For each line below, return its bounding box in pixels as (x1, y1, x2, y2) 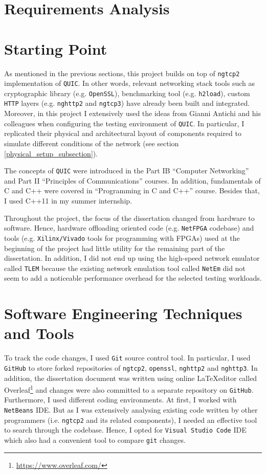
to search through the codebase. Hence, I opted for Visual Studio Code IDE (4, 424, 247, 435)
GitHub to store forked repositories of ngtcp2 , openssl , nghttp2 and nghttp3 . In (4, 362, 258, 373)
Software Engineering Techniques (4, 303, 242, 324)
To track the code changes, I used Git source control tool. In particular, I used (4, 352, 251, 363)
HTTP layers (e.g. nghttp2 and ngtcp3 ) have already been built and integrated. (4, 98, 250, 108)
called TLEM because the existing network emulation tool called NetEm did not (4, 262, 246, 273)
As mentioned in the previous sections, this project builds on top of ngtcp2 (4, 67, 240, 78)
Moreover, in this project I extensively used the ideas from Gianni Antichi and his (4, 108, 261, 119)
